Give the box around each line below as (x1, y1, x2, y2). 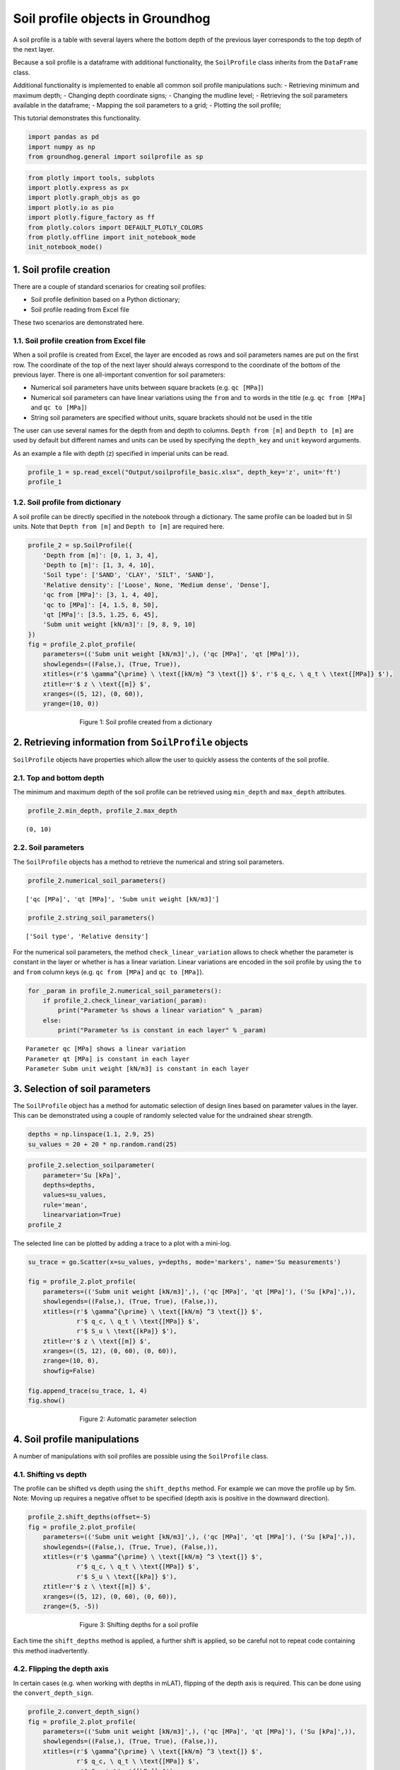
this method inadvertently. (13, 1646, 90, 1655)
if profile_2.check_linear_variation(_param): (42, 997, 208, 1005)
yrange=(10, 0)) (42, 700, 99, 708)
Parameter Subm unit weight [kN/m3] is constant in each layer (25, 1064, 249, 1073)
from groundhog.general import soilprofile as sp (28, 153, 204, 161)
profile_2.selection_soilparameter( (28, 1161, 155, 1170)
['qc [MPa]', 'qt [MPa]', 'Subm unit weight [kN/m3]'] (25, 895, 220, 903)
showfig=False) (42, 1366, 95, 1375)
